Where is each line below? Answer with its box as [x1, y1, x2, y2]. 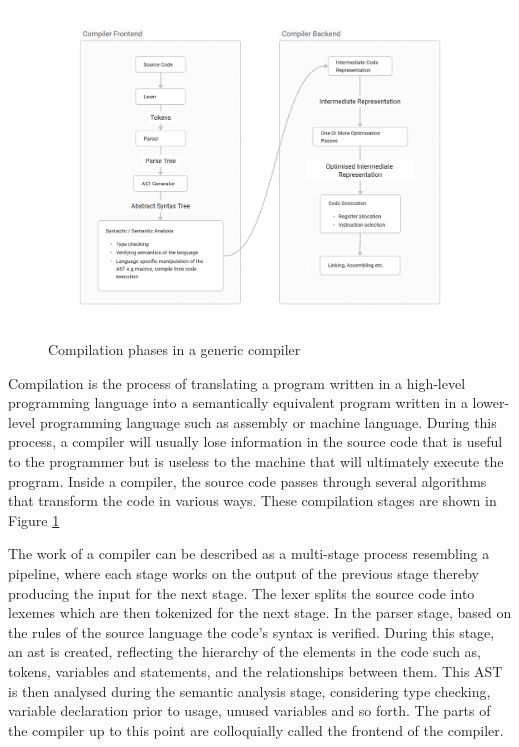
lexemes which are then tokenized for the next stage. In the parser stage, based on [8, 602, 512, 623]
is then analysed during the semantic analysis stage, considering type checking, [8, 680, 491, 701]
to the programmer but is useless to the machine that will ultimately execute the [8, 451, 504, 472]
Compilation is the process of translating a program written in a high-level [8, 372, 466, 393]
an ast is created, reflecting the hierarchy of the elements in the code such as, [8, 641, 481, 662]
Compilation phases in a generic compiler [48, 339, 301, 360]
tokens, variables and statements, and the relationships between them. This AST [8, 661, 503, 682]
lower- [472, 392, 510, 413]
